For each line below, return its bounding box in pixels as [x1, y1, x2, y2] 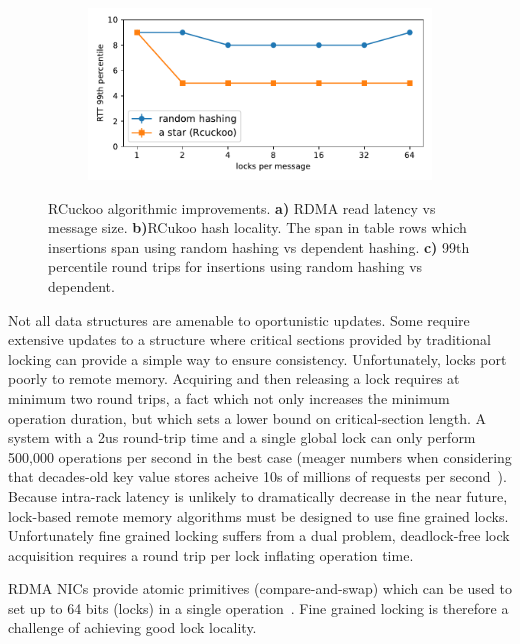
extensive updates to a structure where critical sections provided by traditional [8, 329, 491, 350]
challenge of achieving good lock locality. [8, 617, 257, 638]
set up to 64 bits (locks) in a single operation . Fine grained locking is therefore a [8, 597, 509, 618]
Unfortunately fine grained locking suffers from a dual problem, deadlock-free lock [8, 525, 510, 546]
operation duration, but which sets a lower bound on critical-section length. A [8, 407, 486, 428]
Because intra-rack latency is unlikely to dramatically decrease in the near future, [8, 485, 508, 506]
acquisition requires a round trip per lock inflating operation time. [8, 544, 414, 565]
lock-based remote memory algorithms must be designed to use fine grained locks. [8, 505, 509, 526]
